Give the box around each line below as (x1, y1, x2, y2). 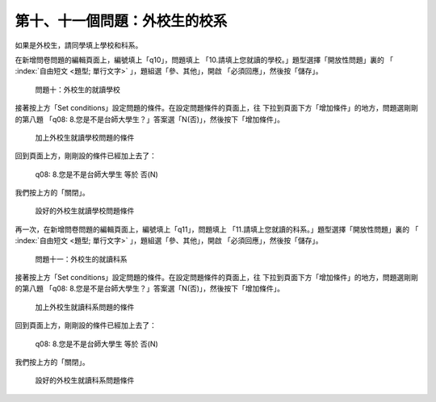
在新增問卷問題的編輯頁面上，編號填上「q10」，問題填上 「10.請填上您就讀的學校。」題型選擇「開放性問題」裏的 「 (15, 55, 394, 65)
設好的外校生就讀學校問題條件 (35, 206, 135, 216)
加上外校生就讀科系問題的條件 (35, 302, 135, 312)
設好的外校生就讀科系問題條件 (35, 375, 135, 385)
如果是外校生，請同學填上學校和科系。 (15, 40, 143, 50)
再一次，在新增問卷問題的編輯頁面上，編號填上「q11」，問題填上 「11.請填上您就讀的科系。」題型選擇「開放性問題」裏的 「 (15, 224, 419, 234)
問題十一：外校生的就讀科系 (35, 254, 128, 264)
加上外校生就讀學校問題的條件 (35, 132, 135, 142)
